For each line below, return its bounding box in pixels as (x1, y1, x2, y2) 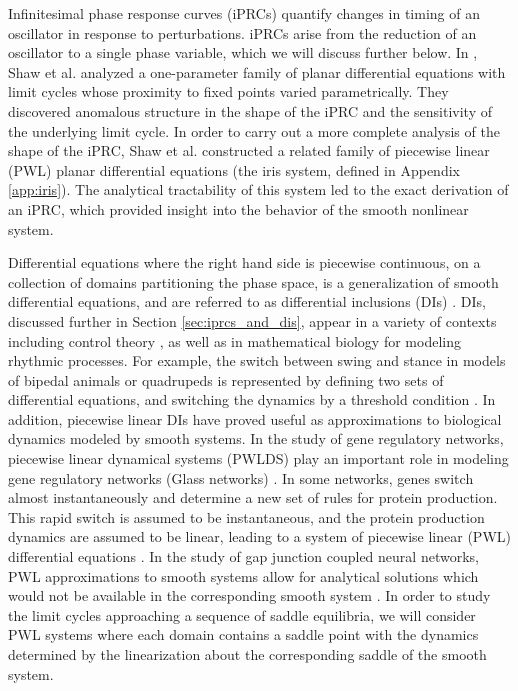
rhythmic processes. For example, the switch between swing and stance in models (8, 350, 506, 371)
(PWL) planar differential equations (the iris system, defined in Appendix (8, 159, 460, 180)
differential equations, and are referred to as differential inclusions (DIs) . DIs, (8, 291, 486, 312)
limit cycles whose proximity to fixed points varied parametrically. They (8, 81, 449, 102)
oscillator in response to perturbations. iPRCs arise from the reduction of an (8, 22, 477, 43)
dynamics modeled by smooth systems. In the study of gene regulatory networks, (8, 428, 504, 449)
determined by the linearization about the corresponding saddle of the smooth (8, 644, 487, 664)
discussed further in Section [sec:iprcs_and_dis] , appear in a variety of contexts (8, 310, 497, 331)
